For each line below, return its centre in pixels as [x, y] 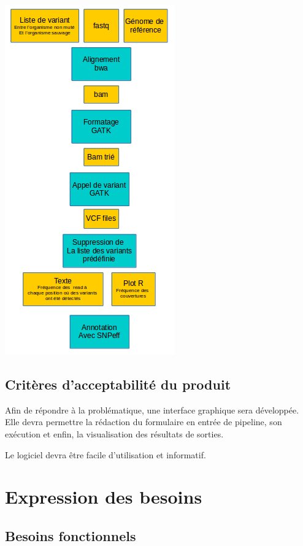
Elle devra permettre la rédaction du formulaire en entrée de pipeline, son [144, 422]
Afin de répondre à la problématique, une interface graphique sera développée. [152, 409]
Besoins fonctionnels [71, 535]
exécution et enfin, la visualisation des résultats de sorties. [114, 433]
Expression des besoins [104, 497]
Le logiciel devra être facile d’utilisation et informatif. [105, 454]
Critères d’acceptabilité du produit [118, 384]
